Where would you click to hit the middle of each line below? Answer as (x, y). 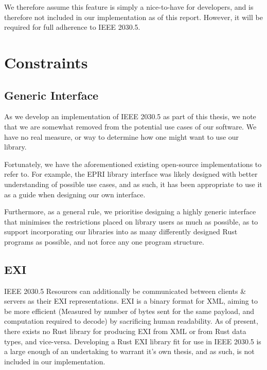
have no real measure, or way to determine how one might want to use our (122, 136)
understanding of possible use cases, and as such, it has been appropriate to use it (133, 184)
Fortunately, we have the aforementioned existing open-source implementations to (133, 164)
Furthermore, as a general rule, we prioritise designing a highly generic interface (130, 211)
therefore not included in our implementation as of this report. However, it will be (133, 17)
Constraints (46, 62)
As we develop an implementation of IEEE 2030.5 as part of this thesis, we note (130, 116)
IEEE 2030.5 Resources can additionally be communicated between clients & (125, 291)
